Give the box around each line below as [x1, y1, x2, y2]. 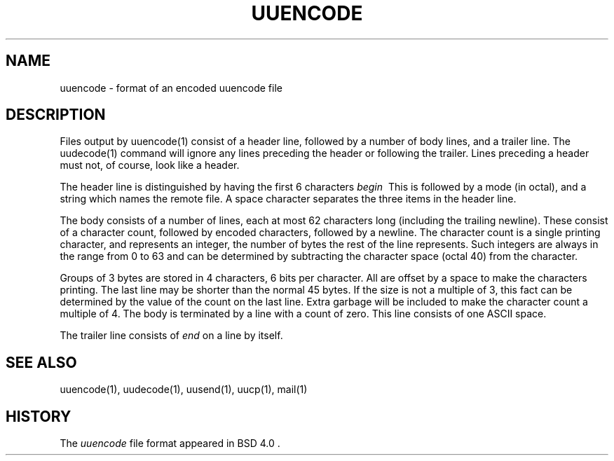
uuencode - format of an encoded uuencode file [60, 81, 282, 94]
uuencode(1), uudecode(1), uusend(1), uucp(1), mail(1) [60, 383, 308, 396]
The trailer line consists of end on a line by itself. [60, 329, 283, 342]
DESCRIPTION [6, 106, 106, 124]
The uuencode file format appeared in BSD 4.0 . [60, 437, 280, 450]
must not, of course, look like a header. [60, 159, 240, 172]
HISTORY [6, 407, 71, 425]
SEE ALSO [6, 353, 77, 371]
